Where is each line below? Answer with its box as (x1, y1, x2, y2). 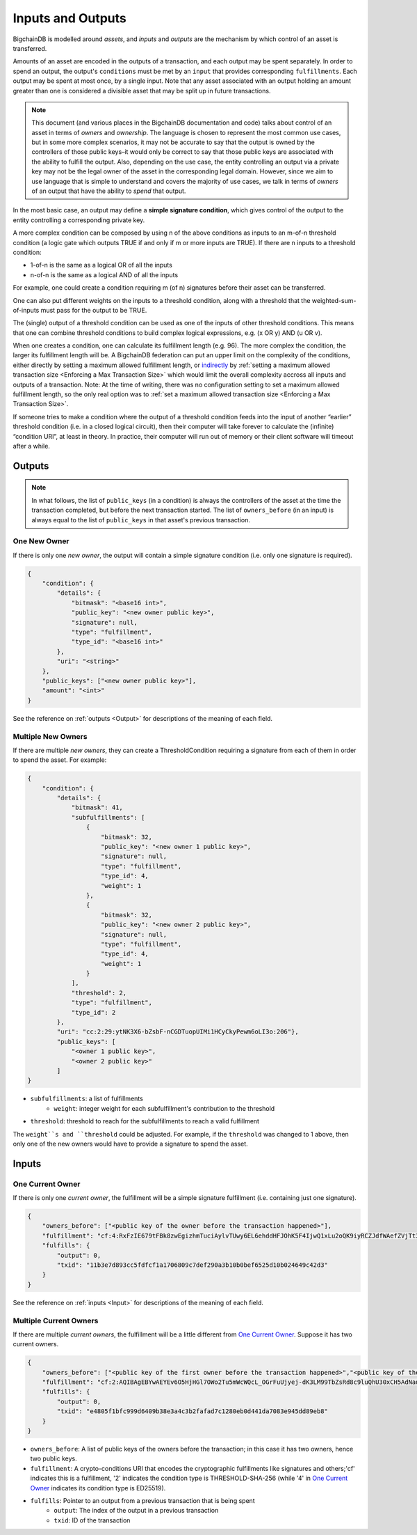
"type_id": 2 (71, 1008, 116, 1016)
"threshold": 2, (71, 989, 127, 997)
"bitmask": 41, (71, 804, 123, 811)
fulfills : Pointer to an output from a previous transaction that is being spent (30, 1496, 255, 1504)
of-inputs (13, 306, 40, 314)
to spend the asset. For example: (13, 756, 107, 764)
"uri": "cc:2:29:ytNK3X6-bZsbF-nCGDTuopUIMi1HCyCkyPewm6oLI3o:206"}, (56, 1028, 299, 1036)
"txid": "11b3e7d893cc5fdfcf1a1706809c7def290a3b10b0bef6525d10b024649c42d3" (56, 1261, 328, 1269)
